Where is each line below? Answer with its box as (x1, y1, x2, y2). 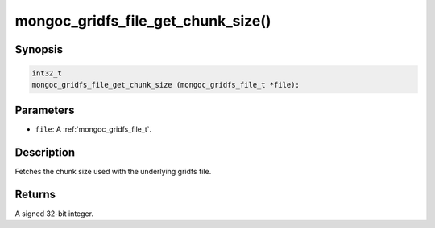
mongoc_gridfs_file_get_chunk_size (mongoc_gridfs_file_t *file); (31, 80, 300, 89)
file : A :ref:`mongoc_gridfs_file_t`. (35, 124, 152, 134)
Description (14, 145, 76, 159)
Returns (14, 187, 56, 201)
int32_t (31, 69, 62, 78)
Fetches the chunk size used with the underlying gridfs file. (14, 166, 212, 176)
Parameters (14, 103, 75, 116)
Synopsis (14, 43, 64, 56)
